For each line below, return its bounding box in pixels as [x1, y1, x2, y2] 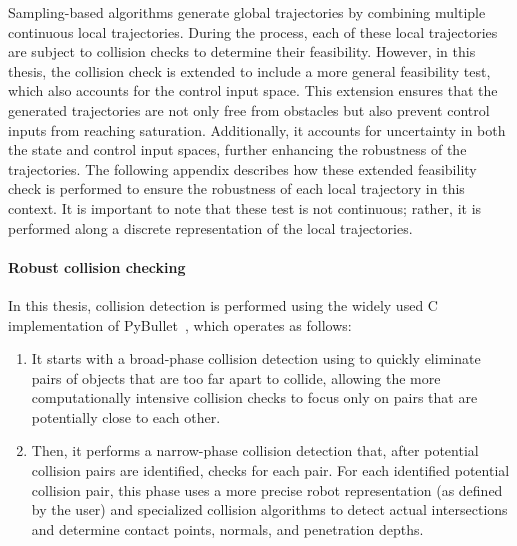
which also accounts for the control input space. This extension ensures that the [8, 80, 498, 101]
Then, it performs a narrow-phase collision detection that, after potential [31, 440, 479, 461]
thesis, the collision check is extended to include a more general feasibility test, [8, 60, 491, 81]
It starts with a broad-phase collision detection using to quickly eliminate [31, 348, 481, 369]
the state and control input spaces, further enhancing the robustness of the [8, 139, 467, 160]
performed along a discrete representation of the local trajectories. [8, 217, 413, 238]
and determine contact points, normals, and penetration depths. [31, 518, 424, 539]
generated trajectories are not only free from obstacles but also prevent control [8, 99, 490, 120]
